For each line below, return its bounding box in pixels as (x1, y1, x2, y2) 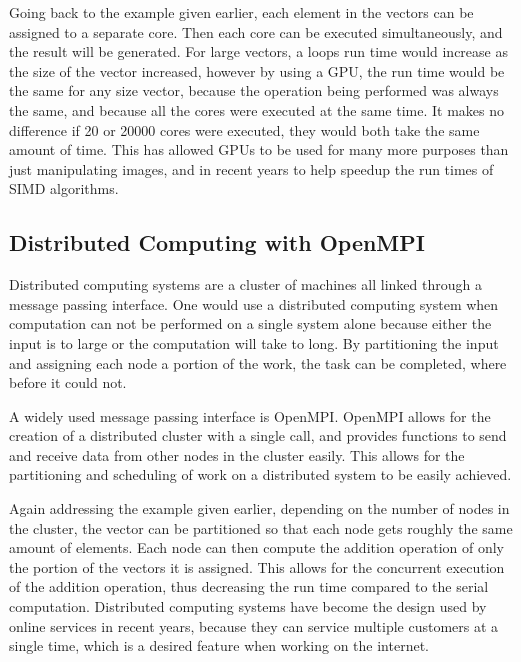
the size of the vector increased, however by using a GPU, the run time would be (9, 60, 505, 81)
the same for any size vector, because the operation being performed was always (9, 80, 499, 101)
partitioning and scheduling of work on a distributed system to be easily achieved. (9, 464, 512, 485)
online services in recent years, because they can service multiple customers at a (9, 615, 499, 636)
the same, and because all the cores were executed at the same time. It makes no (9, 99, 504, 120)
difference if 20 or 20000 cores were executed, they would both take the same (9, 119, 480, 140)
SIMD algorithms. (9, 178, 119, 199)
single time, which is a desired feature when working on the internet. (9, 635, 429, 656)
